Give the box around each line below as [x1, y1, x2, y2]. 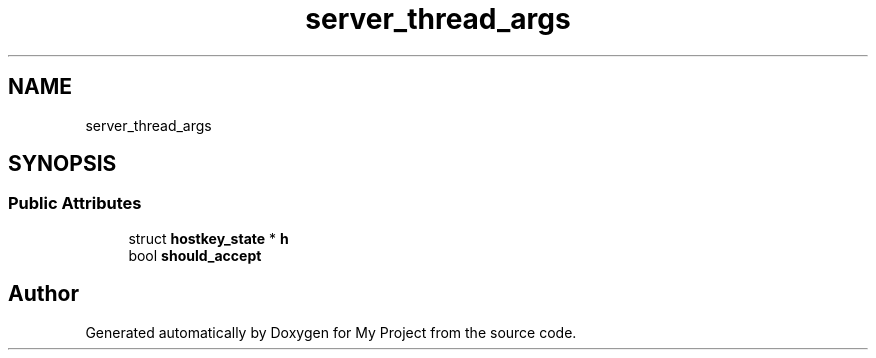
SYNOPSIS [8, 151, 117, 177]
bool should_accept [128, 246, 262, 264]
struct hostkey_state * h [128, 229, 289, 247]
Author [8, 281, 79, 307]
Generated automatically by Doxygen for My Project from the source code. [85, 323, 577, 341]
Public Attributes [8, 193, 142, 214]
